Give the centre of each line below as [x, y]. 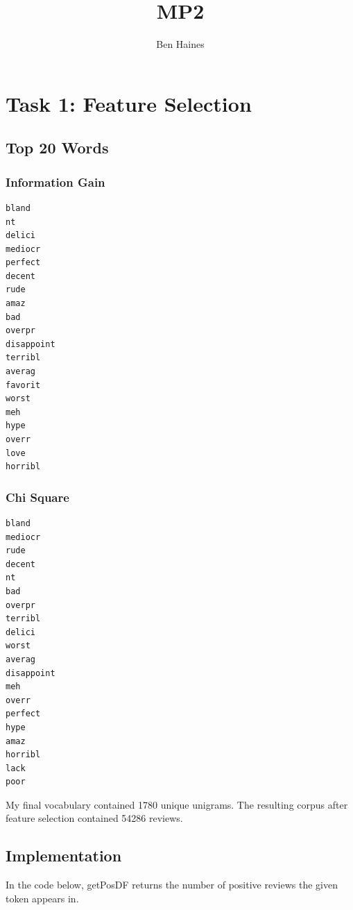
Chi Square [37, 497]
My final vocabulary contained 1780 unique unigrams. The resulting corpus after [177, 804]
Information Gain [55, 182]
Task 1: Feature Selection [129, 103]
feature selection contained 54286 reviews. [94, 818]
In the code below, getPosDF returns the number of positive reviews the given [172, 885]
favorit [23, 385]
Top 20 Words [57, 148]
